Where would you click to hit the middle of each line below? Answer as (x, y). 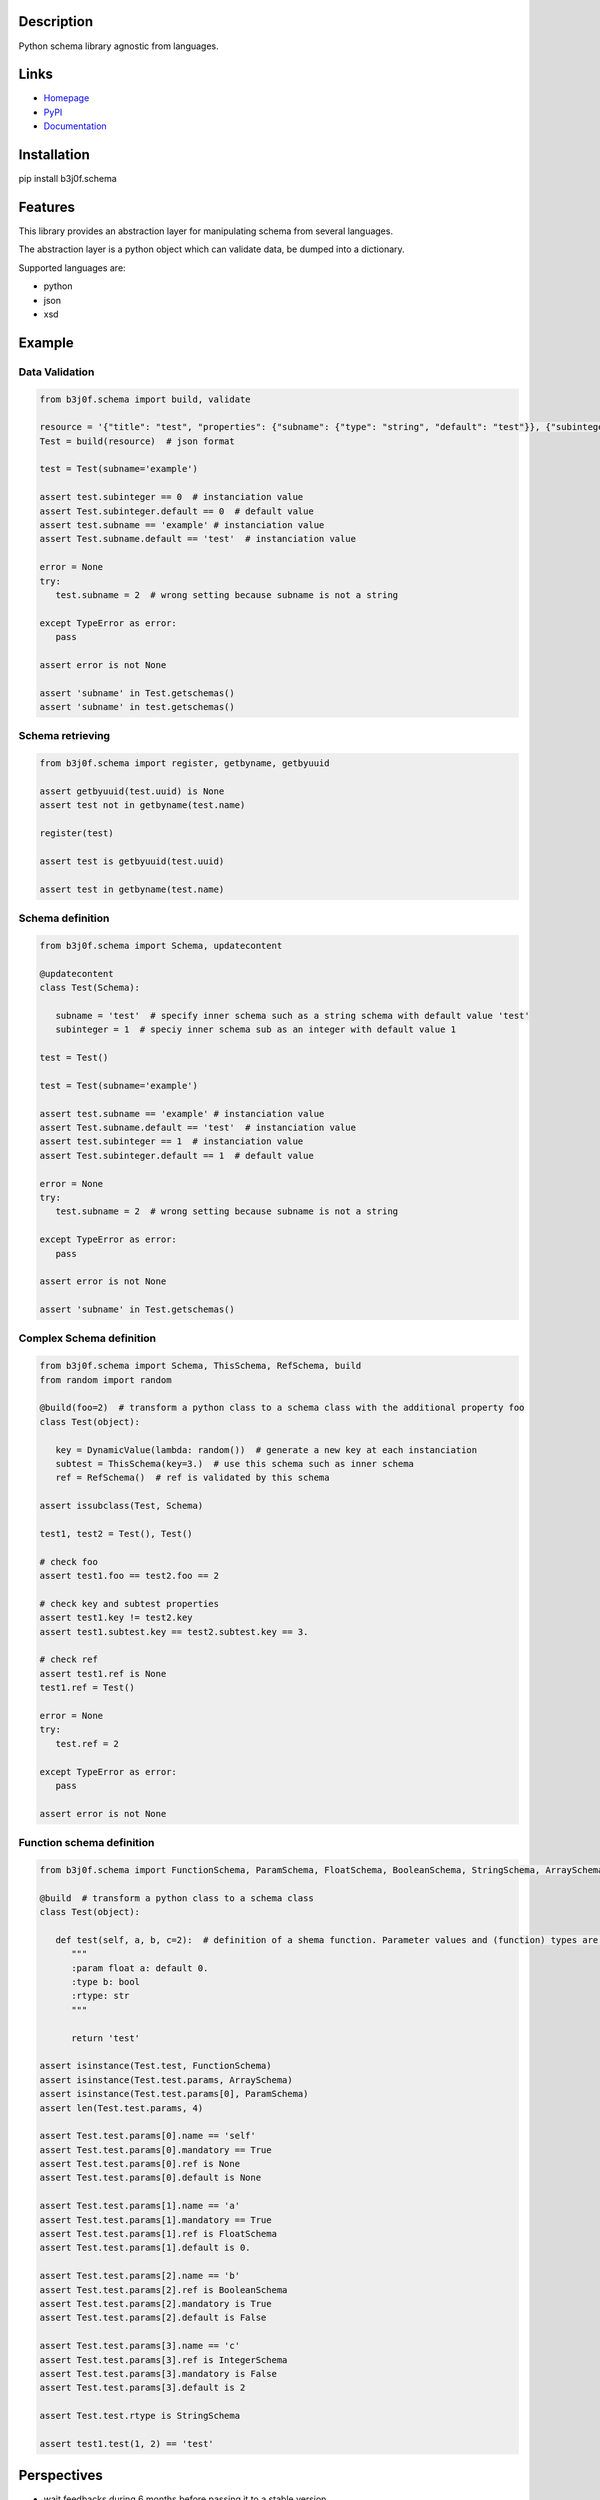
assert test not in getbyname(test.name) (142, 805)
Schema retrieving (64, 736)
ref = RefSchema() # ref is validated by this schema (192, 1478)
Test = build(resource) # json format (137, 441)
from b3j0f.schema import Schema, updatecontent (161, 945)
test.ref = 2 (87, 1743)
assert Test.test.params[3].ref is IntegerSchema (163, 2359)
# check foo (69, 1561)
